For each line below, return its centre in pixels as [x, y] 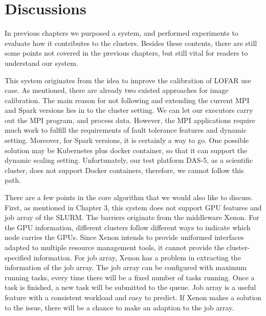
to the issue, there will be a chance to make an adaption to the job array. [119, 307]
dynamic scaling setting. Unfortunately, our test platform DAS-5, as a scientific [129, 160]
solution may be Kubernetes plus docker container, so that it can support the [126, 150]
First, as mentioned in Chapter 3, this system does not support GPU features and [133, 207]
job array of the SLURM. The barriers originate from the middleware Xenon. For [132, 217]
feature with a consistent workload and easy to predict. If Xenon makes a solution [133, 297]
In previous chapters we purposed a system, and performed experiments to [121, 33]
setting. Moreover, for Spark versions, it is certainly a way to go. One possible [127, 140]
